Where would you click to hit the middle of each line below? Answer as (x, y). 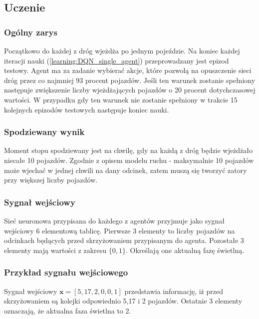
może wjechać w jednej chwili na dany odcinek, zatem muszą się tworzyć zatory (126, 170)
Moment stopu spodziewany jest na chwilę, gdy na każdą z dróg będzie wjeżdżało (129, 150)
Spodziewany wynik (44, 132)
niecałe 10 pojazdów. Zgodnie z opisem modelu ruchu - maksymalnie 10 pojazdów (129, 160)
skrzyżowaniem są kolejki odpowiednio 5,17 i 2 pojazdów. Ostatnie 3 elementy (123, 301)
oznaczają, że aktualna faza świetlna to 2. (68, 310)
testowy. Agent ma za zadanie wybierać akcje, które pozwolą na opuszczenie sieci (128, 70)
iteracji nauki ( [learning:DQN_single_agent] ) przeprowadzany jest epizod (117, 60)
